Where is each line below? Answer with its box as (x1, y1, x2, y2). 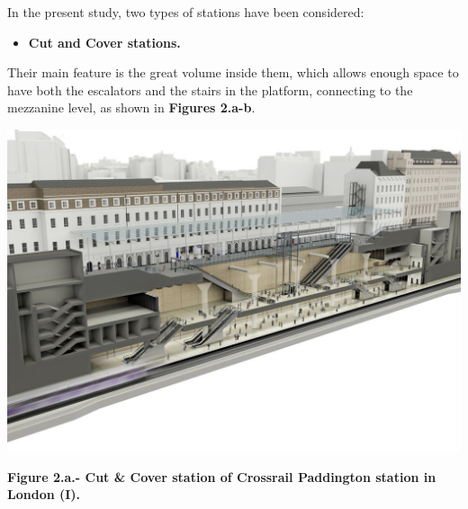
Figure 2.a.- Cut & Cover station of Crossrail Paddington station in (7, 467, 436, 486)
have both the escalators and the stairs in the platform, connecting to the (7, 80, 413, 99)
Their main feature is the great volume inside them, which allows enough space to (7, 63, 459, 82)
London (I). (7, 485, 81, 504)
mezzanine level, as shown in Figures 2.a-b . (7, 98, 256, 117)
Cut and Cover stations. (28, 32, 181, 51)
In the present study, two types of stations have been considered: (7, 3, 364, 21)
